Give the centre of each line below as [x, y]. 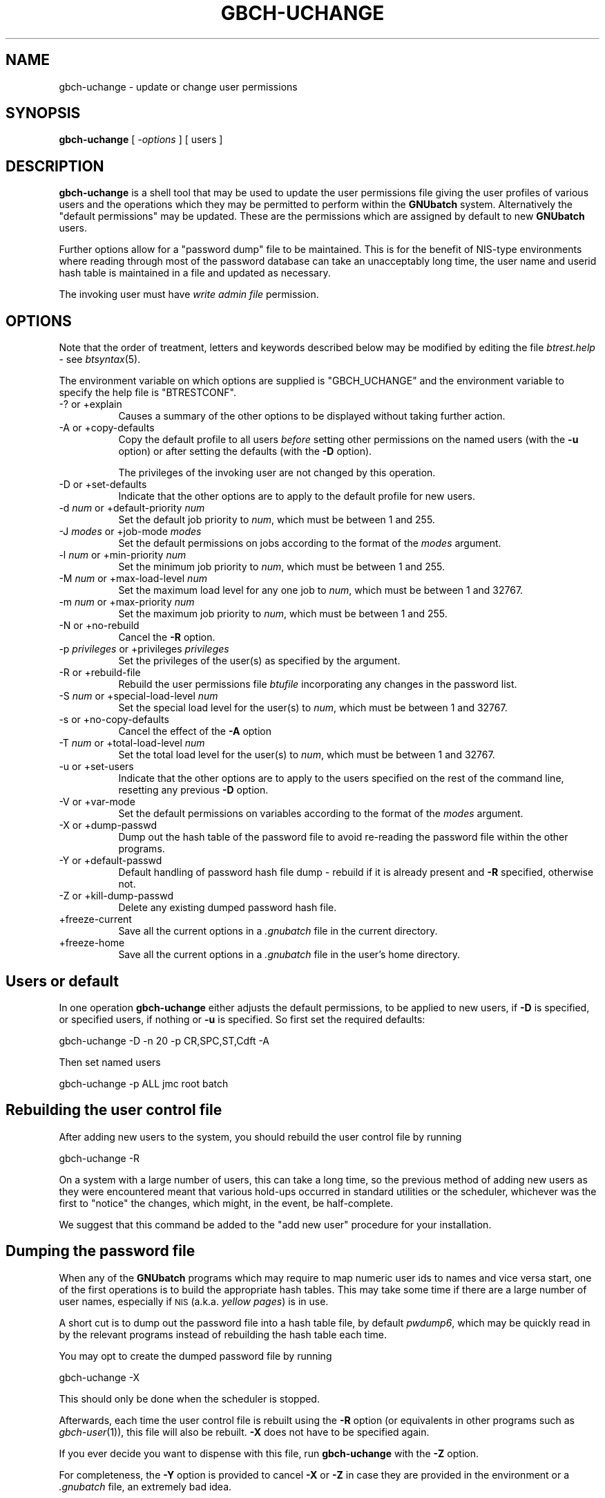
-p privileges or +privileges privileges [144, 649]
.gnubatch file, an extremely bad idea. [145, 1486]
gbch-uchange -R [99, 1158]
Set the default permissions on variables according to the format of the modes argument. [321, 814]
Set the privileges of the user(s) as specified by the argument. [259, 661]
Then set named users [110, 1062]
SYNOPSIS [43, 113]
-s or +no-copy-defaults [114, 720]
